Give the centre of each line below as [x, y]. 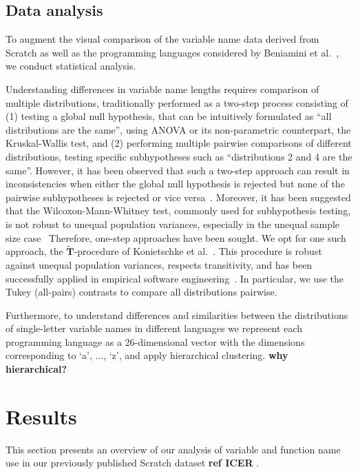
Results [41, 416]
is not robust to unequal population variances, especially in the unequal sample [173, 224]
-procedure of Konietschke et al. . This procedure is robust [198, 251]
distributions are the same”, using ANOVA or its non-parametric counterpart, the [178, 129]
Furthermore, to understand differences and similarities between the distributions [177, 315]
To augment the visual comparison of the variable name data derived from [162, 39]
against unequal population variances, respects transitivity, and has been [159, 264]
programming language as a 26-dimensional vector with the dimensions [155, 341]
